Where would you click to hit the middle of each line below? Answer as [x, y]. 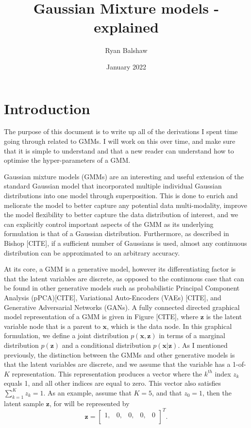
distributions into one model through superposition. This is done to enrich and [121, 195]
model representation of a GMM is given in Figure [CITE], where [101, 317]
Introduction [47, 108]
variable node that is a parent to [52, 326]
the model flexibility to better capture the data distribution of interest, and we [121, 214]
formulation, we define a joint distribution [66, 335]
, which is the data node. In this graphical [169, 326]
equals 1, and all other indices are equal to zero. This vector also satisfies [113, 383]
